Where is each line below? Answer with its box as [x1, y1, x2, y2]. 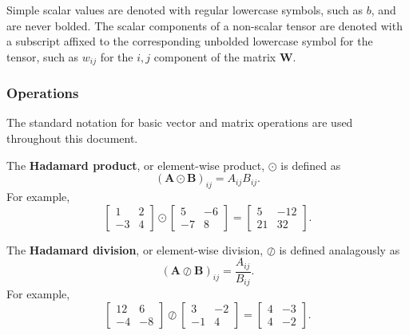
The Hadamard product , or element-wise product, [6, 156, 265, 173]
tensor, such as [6, 48, 79, 65]
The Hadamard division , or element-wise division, [6, 241, 264, 258]
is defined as [280, 156, 341, 173]
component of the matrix [153, 48, 276, 65]
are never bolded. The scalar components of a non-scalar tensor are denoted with [6, 17, 403, 33]
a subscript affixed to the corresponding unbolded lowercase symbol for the [6, 33, 373, 49]
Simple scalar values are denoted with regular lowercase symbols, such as [6, 2, 363, 18]
